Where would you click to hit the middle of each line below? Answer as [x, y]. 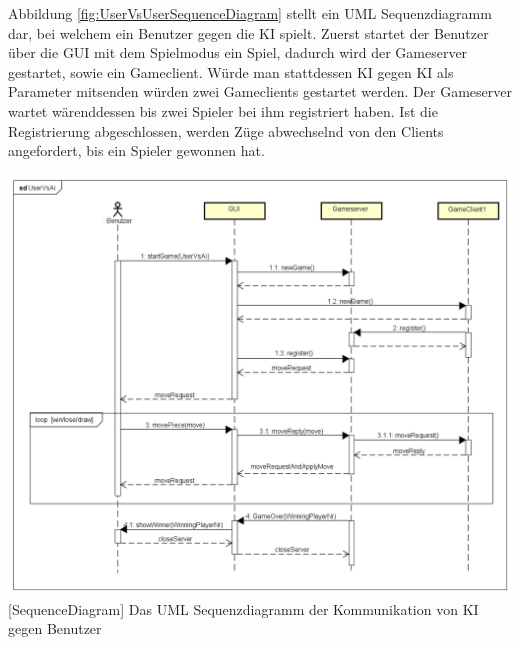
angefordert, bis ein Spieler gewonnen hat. [136, 150]
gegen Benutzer [55, 628]
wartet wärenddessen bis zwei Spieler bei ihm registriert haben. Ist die [223, 110]
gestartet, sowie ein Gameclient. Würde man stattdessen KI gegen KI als [231, 71]
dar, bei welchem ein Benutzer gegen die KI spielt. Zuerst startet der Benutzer [248, 32]
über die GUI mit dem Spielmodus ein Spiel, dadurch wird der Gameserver [238, 52]
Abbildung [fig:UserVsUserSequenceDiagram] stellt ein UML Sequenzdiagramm [250, 13]
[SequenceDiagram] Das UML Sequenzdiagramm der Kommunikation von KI [243, 608]
